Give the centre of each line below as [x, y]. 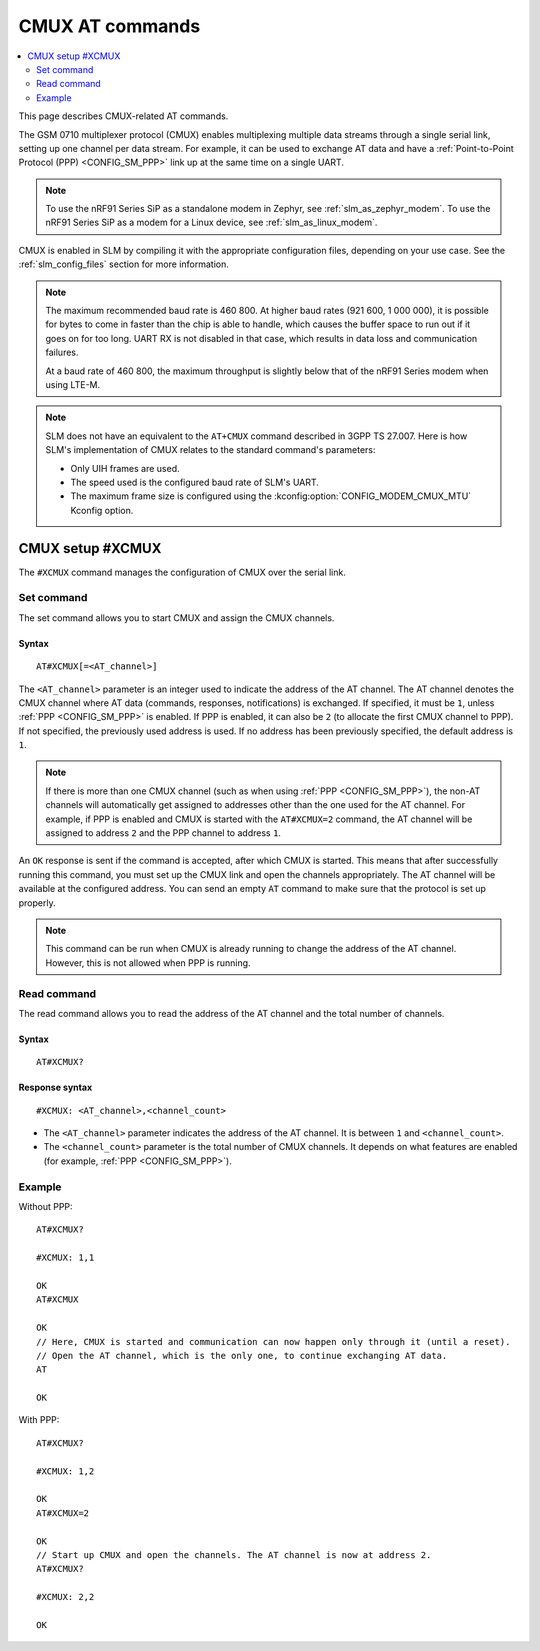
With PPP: [39, 1420]
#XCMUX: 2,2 [65, 1597]
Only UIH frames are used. [125, 468]
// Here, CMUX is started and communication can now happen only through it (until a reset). [273, 1341]
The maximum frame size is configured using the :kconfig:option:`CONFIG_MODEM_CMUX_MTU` [271, 496]
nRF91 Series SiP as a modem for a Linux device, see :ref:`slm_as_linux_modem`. [211, 222]
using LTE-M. [72, 384]
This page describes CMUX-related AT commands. [123, 116]
